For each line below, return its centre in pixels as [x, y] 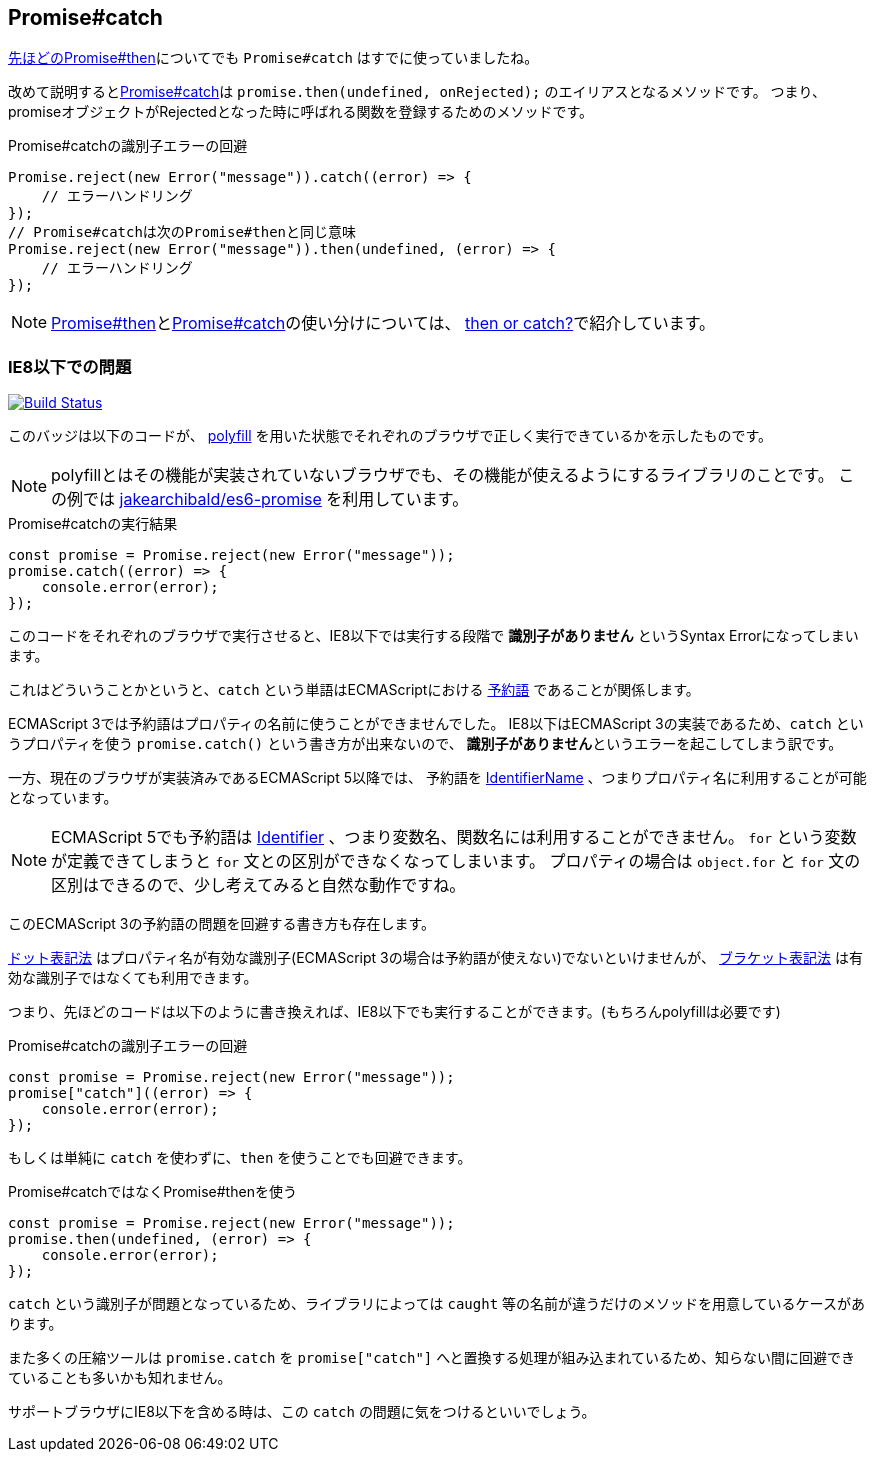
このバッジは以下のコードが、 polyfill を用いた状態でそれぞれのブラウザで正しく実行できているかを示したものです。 [390, 436]
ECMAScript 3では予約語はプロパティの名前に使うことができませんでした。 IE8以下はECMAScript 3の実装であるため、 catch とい [436, 724]
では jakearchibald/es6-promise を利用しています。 [276, 499]
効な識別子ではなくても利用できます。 [133, 978]
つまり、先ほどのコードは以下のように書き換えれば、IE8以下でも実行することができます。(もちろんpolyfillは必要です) [394, 1012]
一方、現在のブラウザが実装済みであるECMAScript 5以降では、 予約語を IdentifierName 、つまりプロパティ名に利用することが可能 [437, 778]
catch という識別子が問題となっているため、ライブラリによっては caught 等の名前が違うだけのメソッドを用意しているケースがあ [436, 1304]
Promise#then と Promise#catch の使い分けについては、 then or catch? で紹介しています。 [383, 323]
